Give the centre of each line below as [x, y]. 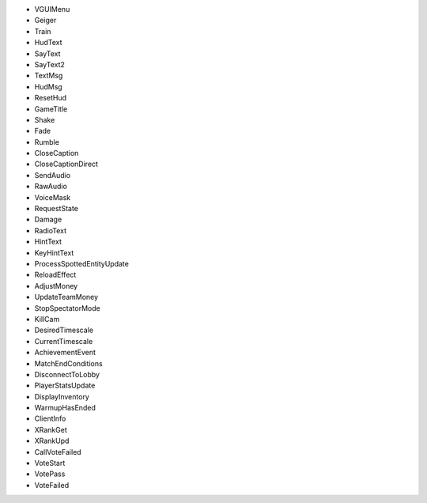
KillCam [47, 319]
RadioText [51, 230]
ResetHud [51, 98]
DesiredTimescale [64, 330]
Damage [48, 219]
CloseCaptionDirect [66, 164]
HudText [48, 43]
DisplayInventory [62, 396]
